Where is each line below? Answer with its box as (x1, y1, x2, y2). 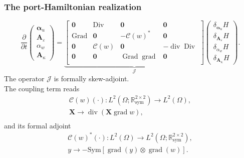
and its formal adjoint (4, 120, 71, 130)
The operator (4, 73, 45, 84)
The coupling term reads (4, 83, 80, 93)
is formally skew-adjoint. (54, 73, 129, 84)
